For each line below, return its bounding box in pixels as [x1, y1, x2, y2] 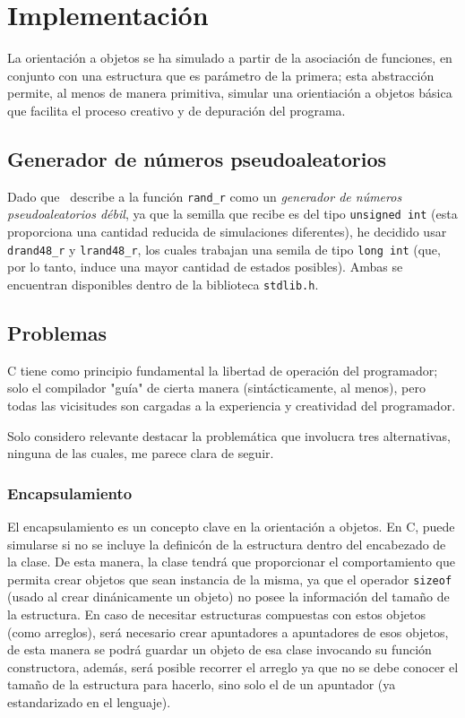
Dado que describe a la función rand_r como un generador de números [7, 186, 402, 205]
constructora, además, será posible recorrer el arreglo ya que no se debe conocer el [7, 657, 459, 676]
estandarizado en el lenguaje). [7, 692, 171, 711]
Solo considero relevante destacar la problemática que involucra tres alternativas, [7, 426, 451, 445]
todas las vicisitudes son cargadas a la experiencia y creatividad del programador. [7, 395, 456, 414]
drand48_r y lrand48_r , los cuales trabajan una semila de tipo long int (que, [7, 239, 441, 258]
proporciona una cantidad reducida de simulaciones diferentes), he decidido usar [7, 222, 447, 241]
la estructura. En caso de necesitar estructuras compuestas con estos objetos [7, 604, 426, 623]
